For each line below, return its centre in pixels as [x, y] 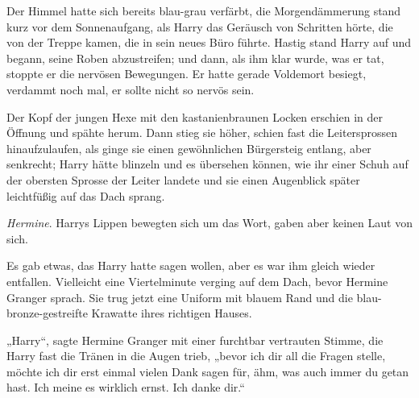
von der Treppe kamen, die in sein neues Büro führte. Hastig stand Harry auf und [209, 42]
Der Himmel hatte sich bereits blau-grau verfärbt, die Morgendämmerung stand [204, 10]
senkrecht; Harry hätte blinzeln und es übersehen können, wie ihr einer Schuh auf [207, 164]
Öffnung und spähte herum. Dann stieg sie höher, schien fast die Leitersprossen [202, 133]
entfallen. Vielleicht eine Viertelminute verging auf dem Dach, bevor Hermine [197, 281]
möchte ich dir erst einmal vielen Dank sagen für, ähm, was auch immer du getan [208, 371]
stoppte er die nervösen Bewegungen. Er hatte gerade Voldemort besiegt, [187, 74]
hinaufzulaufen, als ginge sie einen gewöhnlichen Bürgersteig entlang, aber [189, 148]
